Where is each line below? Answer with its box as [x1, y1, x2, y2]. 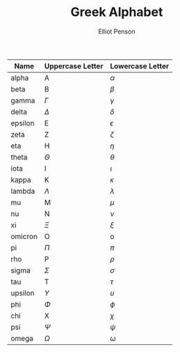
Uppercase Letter [44, 61, 104, 70]
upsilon [10, 288, 35, 298]
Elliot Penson [98, 27, 136, 36]
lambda [10, 186, 35, 196]
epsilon [10, 118, 35, 128]
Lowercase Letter [110, 61, 169, 70]
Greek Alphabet [70, 4, 163, 20]
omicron [10, 231, 38, 241]
